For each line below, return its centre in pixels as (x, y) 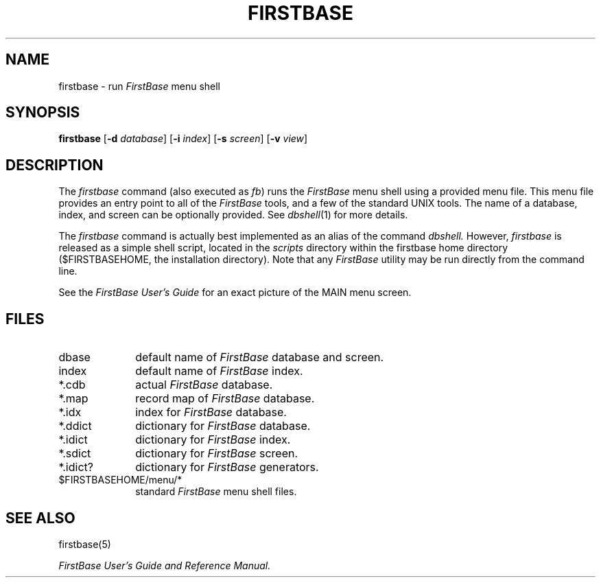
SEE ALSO (40, 518)
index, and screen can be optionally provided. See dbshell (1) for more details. (233, 215)
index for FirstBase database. (211, 412)
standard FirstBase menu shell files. (216, 492)
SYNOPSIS (43, 113)
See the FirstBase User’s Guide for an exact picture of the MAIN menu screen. (235, 293)
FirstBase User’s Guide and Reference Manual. (165, 565)
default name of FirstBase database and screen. (260, 357)
